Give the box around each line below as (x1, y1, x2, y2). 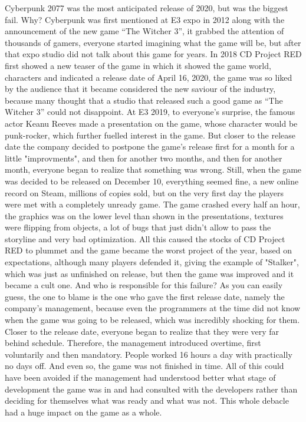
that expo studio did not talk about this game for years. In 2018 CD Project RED (5, 48, 302, 60)
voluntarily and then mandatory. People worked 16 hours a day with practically (5, 348, 292, 360)
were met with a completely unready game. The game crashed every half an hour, (5, 198, 300, 210)
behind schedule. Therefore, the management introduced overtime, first (5, 337, 261, 349)
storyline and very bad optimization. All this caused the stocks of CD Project (5, 232, 285, 245)
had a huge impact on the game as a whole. (5, 405, 162, 418)
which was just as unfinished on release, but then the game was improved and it (5, 267, 294, 279)
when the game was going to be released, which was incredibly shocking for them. (5, 314, 300, 326)
